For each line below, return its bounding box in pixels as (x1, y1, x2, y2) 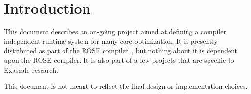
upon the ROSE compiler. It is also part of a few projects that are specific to (4, 55, 234, 65)
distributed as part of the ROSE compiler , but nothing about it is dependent (4, 45, 237, 56)
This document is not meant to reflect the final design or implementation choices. (4, 81, 248, 91)
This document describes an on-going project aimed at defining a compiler (4, 26, 226, 37)
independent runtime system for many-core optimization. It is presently (4, 36, 218, 46)
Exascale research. (4, 64, 58, 75)
